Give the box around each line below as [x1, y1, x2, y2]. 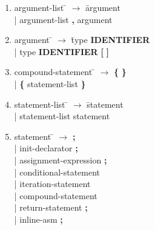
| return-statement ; [14, 201, 88, 214]
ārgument [85, 1, 120, 13]
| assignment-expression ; [14, 153, 107, 166]
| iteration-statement [14, 177, 91, 190]
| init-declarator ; [14, 142, 78, 154]
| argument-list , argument [14, 13, 113, 25]
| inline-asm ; [14, 212, 63, 225]
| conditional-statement [14, 165, 101, 178]
